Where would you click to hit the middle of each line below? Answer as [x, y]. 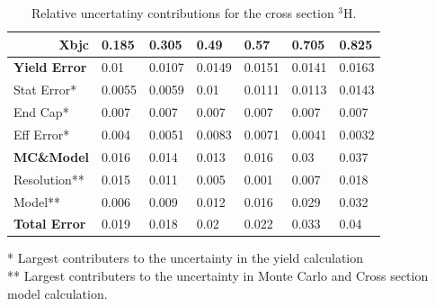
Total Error [50, 224]
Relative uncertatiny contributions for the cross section [183, 13]
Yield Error [50, 67]
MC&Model [52, 156]
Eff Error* [42, 134]
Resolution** [49, 179]
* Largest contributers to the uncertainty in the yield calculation [186, 258]
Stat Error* [45, 90]
